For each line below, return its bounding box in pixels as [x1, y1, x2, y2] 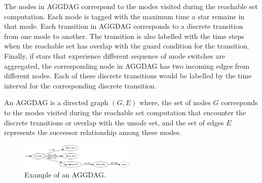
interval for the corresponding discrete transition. [4, 80, 157, 90]
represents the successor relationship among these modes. [4, 127, 181, 138]
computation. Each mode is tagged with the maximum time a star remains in [4, 11, 245, 21]
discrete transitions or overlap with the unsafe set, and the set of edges [4, 117, 224, 127]
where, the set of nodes [139, 97, 211, 108]
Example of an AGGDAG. [24, 169, 106, 180]
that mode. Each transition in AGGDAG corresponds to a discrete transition [4, 21, 243, 31]
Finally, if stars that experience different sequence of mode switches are [4, 50, 226, 61]
